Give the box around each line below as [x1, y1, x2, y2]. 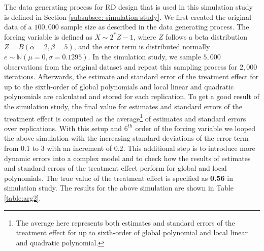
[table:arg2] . [4, 192, 41, 203]
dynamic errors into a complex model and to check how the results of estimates [4, 152, 251, 163]
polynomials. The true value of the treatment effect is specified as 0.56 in [4, 172, 233, 183]
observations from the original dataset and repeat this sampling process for [4, 61, 238, 72]
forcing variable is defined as [4, 31, 92, 42]
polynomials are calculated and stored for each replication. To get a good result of [4, 91, 259, 102]
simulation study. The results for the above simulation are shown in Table [4, 182, 234, 193]
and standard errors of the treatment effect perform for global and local [4, 163, 227, 173]
